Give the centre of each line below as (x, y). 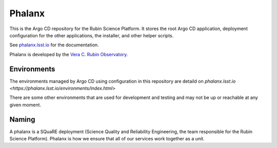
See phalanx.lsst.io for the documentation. (54, 45)
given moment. (25, 105)
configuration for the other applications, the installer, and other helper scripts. (92, 35)
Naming (22, 119)
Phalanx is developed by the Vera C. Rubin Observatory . (69, 54)
